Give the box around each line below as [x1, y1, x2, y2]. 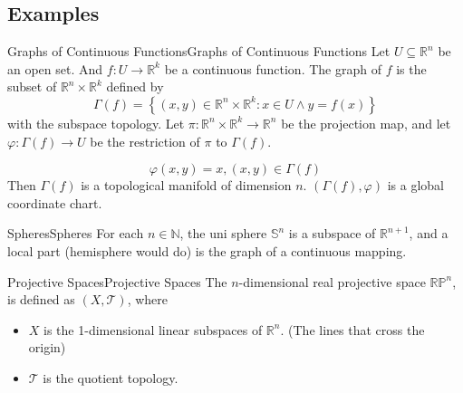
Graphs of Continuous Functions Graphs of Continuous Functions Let [7, 42, 391, 61]
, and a [409, 224, 449, 243]
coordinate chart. [7, 193, 102, 212]
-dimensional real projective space [238, 272, 426, 291]
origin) [28, 338, 66, 357]
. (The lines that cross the [280, 320, 425, 339]
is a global [387, 176, 444, 195]
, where [127, 290, 169, 309]
